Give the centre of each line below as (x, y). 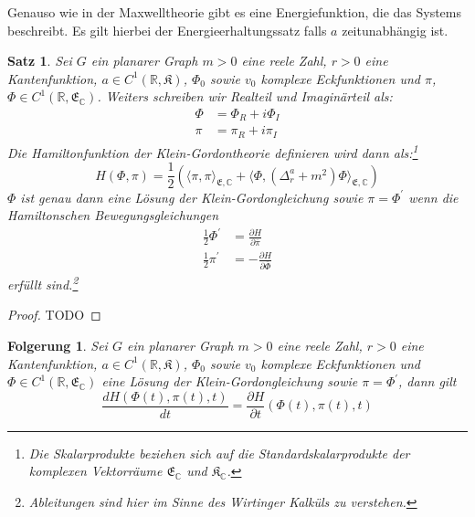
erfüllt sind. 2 (43, 283)
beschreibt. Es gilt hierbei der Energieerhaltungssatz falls (167, 30)
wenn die (433, 197)
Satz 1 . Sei (40, 61)
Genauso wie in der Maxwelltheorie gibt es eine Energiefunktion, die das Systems (235, 12)
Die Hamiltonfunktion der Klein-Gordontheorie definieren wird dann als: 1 (213, 151)
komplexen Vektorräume (95, 471)
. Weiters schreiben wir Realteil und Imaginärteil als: (245, 96)
